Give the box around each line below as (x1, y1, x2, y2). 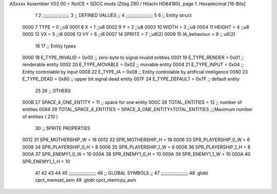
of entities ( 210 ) (22, 113, 58, 120)
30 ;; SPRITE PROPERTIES (35, 125, 91, 132)
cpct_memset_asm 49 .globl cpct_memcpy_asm (35, 177, 136, 183)
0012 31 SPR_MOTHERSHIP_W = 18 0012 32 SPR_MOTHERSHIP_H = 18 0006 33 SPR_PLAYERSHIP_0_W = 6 (22, 137, 250, 143)
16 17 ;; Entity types (35, 42, 76, 49)
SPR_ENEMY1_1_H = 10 (22, 158, 70, 164)
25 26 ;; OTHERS (35, 88, 71, 94)
